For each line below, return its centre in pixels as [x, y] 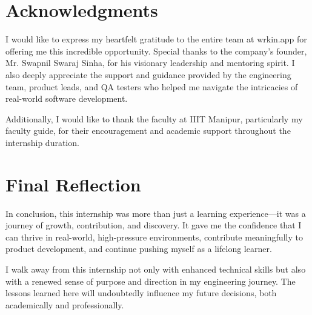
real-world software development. [67, 98]
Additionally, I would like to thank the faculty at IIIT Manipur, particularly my [154, 118]
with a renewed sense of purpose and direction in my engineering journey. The [151, 281]
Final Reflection [73, 184]
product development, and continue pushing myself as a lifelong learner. [139, 249]
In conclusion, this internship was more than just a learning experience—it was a [156, 213]
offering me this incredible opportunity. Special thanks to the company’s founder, [156, 51]
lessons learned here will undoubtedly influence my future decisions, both [141, 293]
